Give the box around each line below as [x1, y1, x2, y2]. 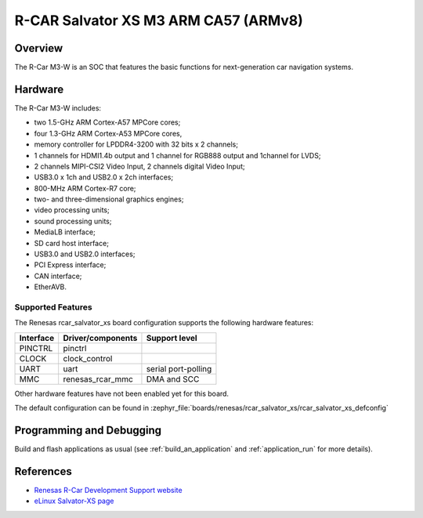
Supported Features [14, 302, 93, 313]
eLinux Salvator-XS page [34, 496, 114, 505]
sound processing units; [34, 216, 112, 226]
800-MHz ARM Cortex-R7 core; [34, 183, 136, 193]
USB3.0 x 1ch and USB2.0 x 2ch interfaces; [34, 172, 174, 182]
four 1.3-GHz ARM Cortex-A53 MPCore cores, [34, 129, 183, 138]
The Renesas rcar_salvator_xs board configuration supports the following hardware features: [14, 318, 314, 328]
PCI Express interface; [34, 260, 107, 270]
